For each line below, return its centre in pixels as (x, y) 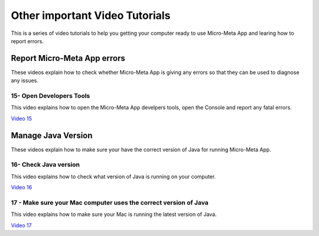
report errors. (27, 41)
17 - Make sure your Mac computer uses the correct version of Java (110, 202)
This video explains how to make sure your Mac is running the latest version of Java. (114, 214)
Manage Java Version (52, 135)
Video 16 (22, 187)
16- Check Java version (45, 164)
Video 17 (21, 225)
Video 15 (22, 118)
